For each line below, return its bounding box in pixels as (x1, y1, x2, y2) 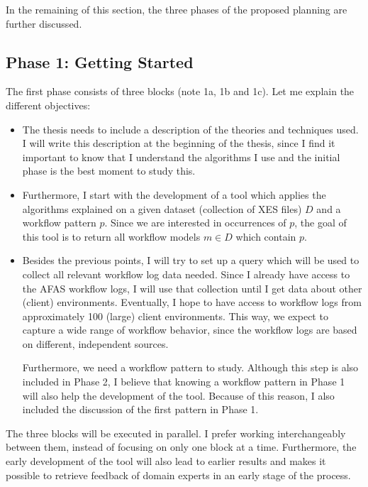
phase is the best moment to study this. (22, 163, 196, 178)
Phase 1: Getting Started (6, 50, 194, 72)
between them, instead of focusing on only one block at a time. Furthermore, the (6, 439, 357, 454)
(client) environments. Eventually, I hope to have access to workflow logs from (22, 295, 362, 310)
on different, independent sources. (22, 336, 169, 351)
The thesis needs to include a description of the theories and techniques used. (22, 121, 359, 136)
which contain (235, 229, 296, 243)
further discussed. (6, 16, 82, 31)
